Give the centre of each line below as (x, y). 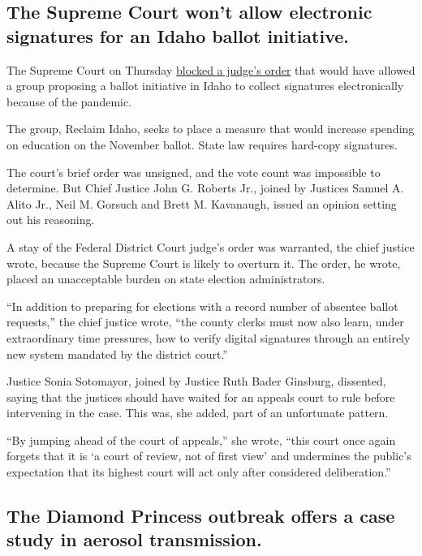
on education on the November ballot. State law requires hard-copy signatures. (202, 144)
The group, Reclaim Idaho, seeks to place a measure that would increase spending (211, 129)
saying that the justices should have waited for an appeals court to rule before (201, 397)
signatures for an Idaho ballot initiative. (178, 35)
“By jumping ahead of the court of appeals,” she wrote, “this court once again (201, 440)
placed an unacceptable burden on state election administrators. (166, 279)
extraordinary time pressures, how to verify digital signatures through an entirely (209, 337)
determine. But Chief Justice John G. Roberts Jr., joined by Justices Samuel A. (205, 188)
